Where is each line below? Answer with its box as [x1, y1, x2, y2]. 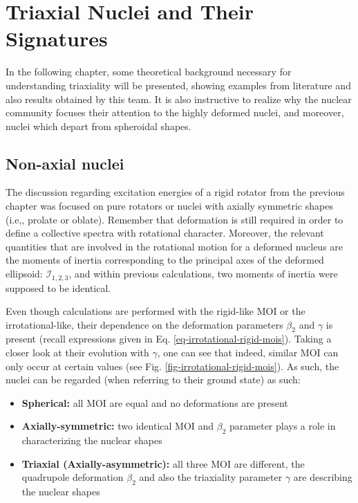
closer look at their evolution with [6, 345, 149, 360]
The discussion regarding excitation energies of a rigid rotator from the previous [6, 185, 345, 199]
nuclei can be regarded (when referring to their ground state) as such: [6, 372, 301, 387]
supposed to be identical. [6, 280, 111, 295]
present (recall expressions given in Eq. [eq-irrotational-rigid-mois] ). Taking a [6, 331, 332, 346]
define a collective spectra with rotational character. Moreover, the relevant [6, 226, 324, 240]
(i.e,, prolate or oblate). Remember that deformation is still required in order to [6, 212, 343, 226]
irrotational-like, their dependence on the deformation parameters [6, 317, 283, 331]
